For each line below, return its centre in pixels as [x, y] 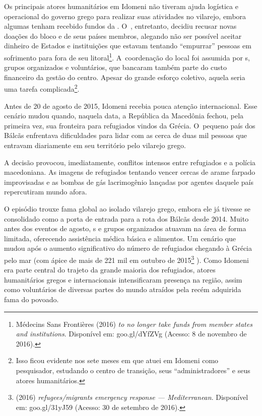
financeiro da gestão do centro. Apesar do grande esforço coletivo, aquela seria [125, 77]
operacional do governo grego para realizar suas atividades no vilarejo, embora [125, 16]
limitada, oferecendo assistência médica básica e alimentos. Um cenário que [120, 238]
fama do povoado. [31, 299]
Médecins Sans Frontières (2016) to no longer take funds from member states [134, 324]
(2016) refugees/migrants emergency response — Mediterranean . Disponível [132, 397]
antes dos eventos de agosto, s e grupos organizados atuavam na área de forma [125, 228]
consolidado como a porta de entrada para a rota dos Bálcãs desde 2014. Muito [126, 218]
